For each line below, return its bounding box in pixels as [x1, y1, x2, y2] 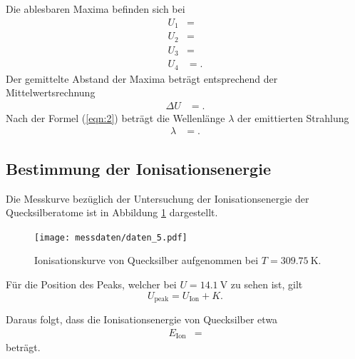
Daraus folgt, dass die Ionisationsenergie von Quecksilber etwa [6, 312, 278, 327]
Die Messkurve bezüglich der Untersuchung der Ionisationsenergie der [6, 191, 309, 206]
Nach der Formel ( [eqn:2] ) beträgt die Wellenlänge [6, 110, 225, 125]
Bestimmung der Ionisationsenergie [6, 157, 271, 179]
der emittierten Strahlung [237, 110, 349, 125]
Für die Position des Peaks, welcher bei [6, 277, 177, 292]
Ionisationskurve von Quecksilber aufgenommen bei [34, 253, 259, 268]
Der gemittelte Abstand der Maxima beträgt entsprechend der [6, 71, 278, 86]
